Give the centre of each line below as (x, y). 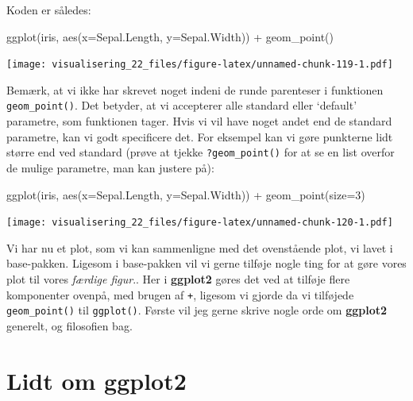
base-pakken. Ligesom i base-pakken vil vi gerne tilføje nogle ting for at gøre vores (206, 263)
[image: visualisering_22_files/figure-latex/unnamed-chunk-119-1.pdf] (200, 65)
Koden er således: (49, 10)
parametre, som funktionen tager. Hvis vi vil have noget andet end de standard (199, 121)
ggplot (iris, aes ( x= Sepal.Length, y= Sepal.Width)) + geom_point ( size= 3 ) (186, 194)
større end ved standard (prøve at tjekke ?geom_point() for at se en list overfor (201, 152)
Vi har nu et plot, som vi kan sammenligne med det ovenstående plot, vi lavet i (200, 247)
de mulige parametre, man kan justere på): (110, 167)
